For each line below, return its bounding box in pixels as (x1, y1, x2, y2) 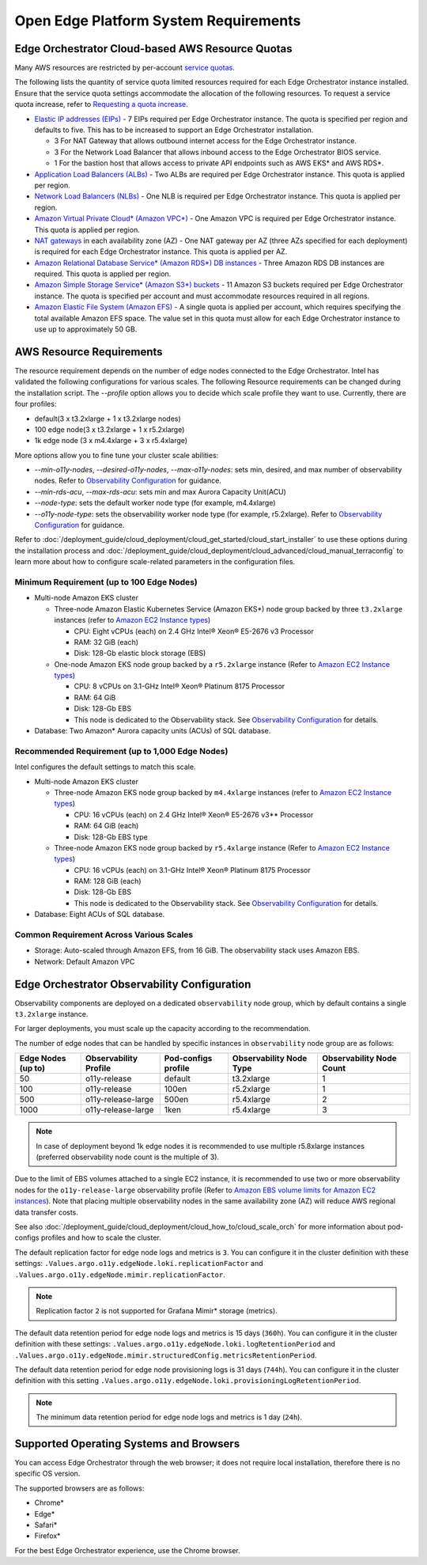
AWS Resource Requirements (14, 345, 163, 358)
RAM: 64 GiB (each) (74, 821, 139, 831)
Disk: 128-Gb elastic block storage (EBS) (74, 649, 206, 658)
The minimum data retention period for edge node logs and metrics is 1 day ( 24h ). (36, 1412, 302, 1422)
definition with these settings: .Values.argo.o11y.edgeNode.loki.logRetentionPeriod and (14, 1340, 336, 1349)
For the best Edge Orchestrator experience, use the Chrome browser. (14, 1545, 240, 1555)
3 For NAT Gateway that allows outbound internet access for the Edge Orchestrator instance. (54, 136, 357, 146)
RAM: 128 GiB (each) (74, 877, 142, 886)
